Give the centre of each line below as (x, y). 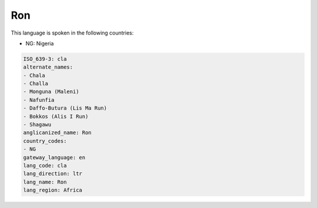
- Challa (36, 84)
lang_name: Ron (45, 182)
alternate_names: (48, 67)
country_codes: (45, 141)
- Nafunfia (39, 100)
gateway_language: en (54, 157)
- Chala (34, 75)
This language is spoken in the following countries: (72, 33)
